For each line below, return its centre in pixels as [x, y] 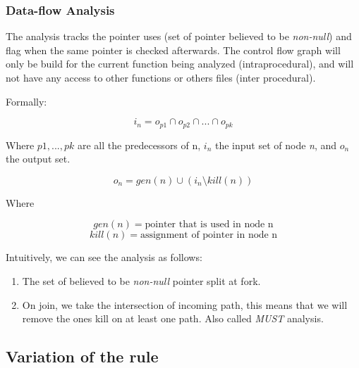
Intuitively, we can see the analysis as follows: [104, 257]
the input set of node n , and [276, 145]
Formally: [26, 101]
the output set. [38, 159]
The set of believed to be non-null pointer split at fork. [141, 281]
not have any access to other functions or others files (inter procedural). [161, 77]
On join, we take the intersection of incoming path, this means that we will [185, 304]
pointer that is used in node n [209, 225]
